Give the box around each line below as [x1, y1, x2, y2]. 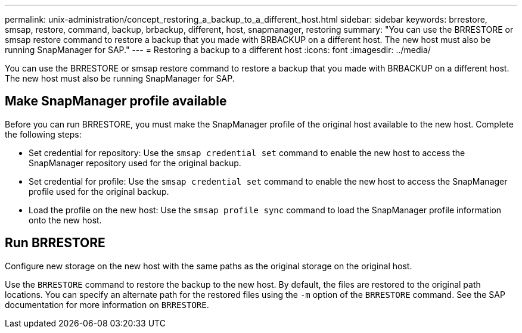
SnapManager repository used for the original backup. [29, 157, 241, 168]
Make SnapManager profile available [5, 94, 227, 109]
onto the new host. [29, 214, 102, 225]
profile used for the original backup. [29, 186, 169, 197]
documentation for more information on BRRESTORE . [5, 299, 209, 310]
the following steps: [5, 129, 82, 139]
